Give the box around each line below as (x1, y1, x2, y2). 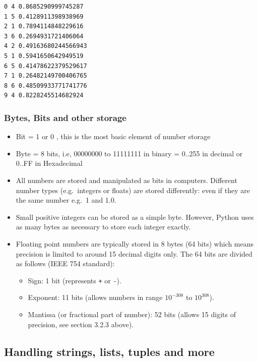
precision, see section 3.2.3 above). (28, 319, 134, 329)
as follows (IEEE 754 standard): (16, 258, 115, 269)
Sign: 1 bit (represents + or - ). (28, 275, 121, 285)
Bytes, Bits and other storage (4, 111, 126, 124)
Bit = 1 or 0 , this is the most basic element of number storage (16, 131, 211, 142)
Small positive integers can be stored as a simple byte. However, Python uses (16, 211, 254, 222)
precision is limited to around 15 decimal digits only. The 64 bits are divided (16, 248, 252, 259)
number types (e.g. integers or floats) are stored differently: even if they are (16, 185, 250, 195)
